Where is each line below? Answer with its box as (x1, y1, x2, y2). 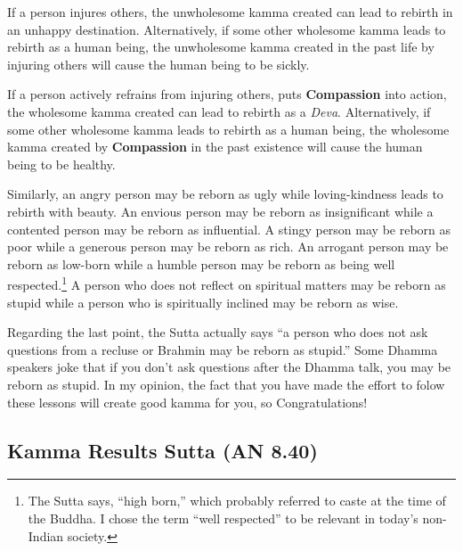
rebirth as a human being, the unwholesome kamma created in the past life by (7, 37, 435, 56)
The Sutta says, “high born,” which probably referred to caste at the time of (28, 491, 446, 510)
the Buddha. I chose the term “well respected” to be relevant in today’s (28, 508, 418, 527)
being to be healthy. (7, 154, 116, 173)
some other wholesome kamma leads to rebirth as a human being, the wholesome (7, 119, 450, 138)
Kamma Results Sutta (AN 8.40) (7, 436, 318, 464)
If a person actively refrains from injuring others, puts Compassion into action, (7, 85, 447, 103)
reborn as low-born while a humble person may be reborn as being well (7, 254, 395, 273)
